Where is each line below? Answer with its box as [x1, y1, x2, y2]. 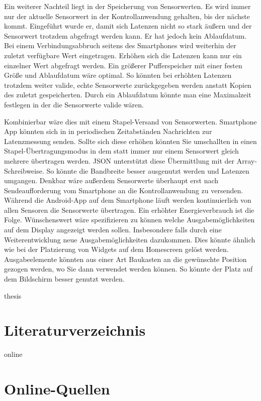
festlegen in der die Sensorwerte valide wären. [4, 99, 144, 109]
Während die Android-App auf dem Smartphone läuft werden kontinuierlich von [4, 195, 251, 205]
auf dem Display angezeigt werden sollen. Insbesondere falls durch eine [4, 224, 222, 235]
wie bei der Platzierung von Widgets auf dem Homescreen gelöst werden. [4, 244, 229, 254]
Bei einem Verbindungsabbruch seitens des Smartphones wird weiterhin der [4, 40, 236, 51]
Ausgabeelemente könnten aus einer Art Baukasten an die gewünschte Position [4, 253, 247, 264]
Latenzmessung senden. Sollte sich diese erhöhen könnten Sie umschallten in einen [4, 136, 257, 146]
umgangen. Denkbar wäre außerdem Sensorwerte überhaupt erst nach [4, 175, 219, 186]
